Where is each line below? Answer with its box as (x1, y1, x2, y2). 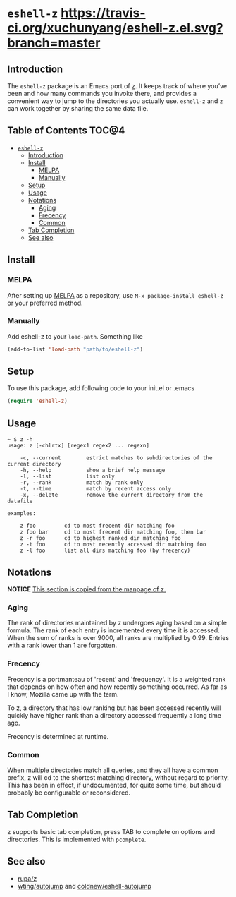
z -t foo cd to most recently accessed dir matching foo (20, 541, 206, 548)
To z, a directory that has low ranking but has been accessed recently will (7, 704, 221, 712)
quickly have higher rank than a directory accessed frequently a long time (7, 711, 222, 719)
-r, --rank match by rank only (20, 479, 143, 486)
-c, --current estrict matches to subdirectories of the (20, 454, 213, 462)
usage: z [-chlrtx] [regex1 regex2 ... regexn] (7, 443, 150, 450)
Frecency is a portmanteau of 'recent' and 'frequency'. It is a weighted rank (7, 675, 226, 683)
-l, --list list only (20, 473, 115, 481)
